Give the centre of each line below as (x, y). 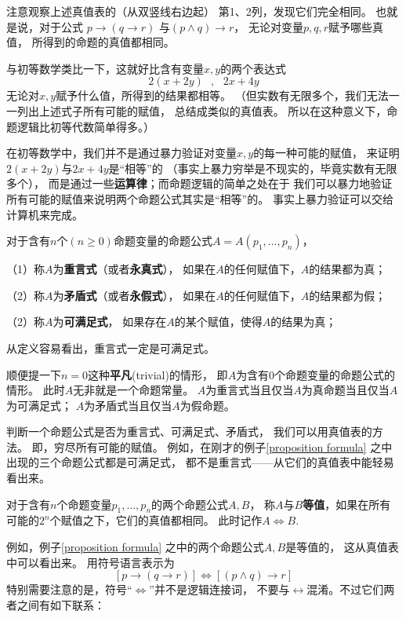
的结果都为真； (348, 269)
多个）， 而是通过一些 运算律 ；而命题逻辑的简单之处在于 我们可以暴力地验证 (199, 183)
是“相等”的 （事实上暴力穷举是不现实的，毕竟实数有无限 (253, 168)
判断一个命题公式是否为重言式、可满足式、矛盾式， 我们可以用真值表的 (189, 432)
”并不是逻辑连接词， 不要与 (219, 589)
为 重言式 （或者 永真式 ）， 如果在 (134, 269)
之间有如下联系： (61, 604)
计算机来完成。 (45, 214)
